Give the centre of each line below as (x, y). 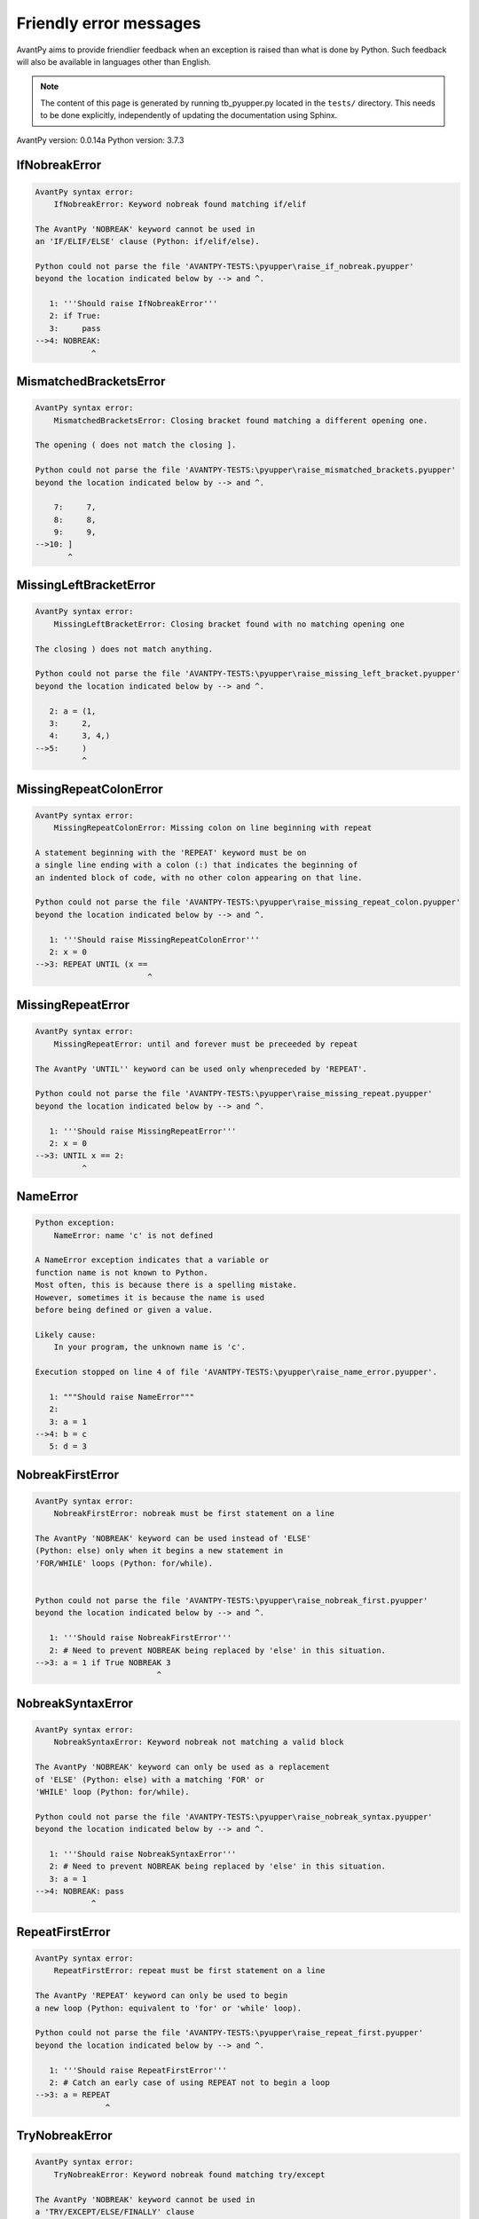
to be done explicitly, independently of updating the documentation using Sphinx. (189, 115)
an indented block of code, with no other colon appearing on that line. (199, 877)
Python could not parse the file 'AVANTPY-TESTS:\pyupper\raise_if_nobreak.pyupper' (224, 266)
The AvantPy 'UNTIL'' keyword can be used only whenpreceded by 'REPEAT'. (201, 1069)
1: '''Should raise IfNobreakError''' (133, 304)
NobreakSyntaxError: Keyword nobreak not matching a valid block (199, 1742)
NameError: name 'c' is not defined (133, 1235)
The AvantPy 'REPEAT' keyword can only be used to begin (161, 1996)
